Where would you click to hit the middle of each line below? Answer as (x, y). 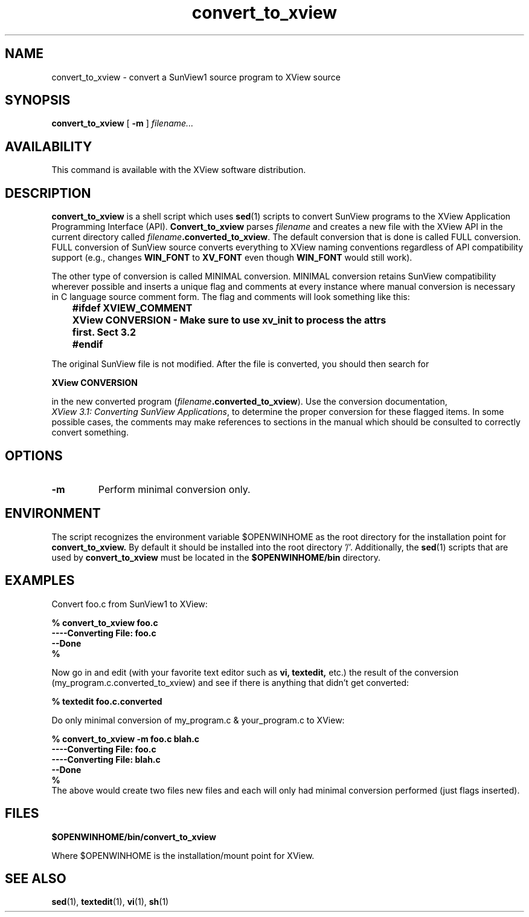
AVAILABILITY (49, 146)
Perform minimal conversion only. (174, 489)
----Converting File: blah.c (106, 759)
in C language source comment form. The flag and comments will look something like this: (231, 297)
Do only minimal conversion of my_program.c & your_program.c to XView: (198, 720)
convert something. (90, 432)
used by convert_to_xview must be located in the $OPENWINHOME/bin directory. (216, 557)
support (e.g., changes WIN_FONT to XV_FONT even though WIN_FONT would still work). (232, 258)
